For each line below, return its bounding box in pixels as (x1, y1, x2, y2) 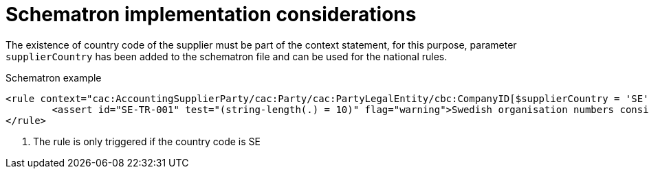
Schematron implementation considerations (5, 3, 417, 26)
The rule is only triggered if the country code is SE (33, 135, 261, 147)
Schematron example (5, 71, 102, 84)
